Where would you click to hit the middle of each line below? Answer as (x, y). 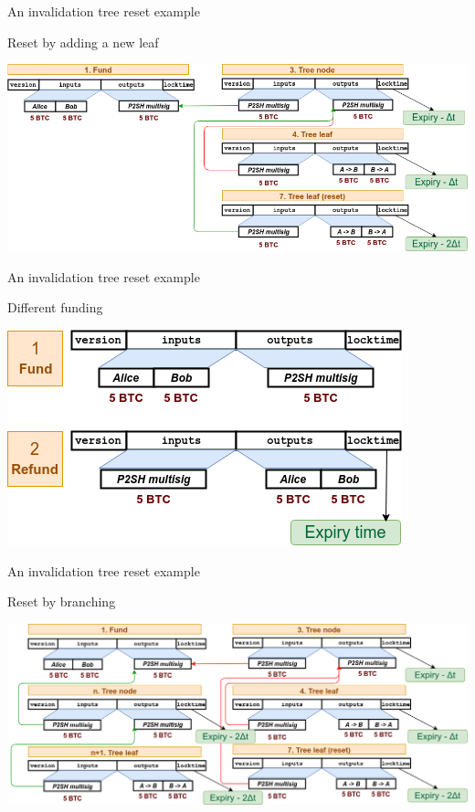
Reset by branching (62, 601)
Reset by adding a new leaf (83, 42)
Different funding (55, 307)
